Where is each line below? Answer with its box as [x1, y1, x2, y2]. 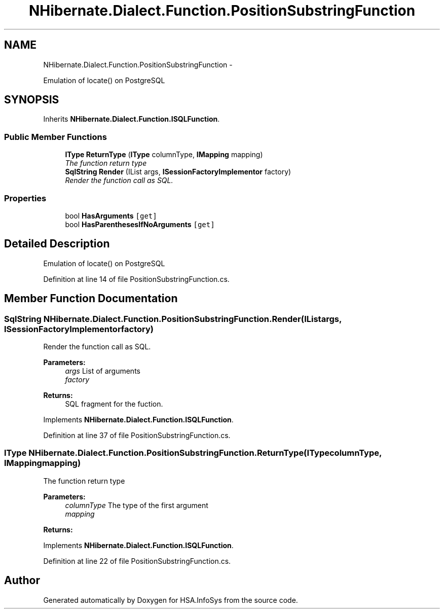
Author [4, 574, 40, 587]
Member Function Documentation [4, 292, 178, 305]
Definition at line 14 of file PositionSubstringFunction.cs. [43, 274, 230, 283]
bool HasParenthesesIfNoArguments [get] [65, 220, 215, 229]
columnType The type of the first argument [65, 500, 208, 510]
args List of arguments [65, 367, 140, 375]
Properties [4, 193, 47, 203]
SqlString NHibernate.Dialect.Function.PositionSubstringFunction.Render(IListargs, [4, 313, 342, 324]
